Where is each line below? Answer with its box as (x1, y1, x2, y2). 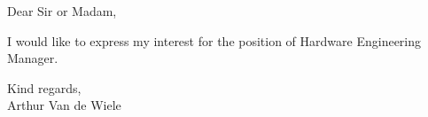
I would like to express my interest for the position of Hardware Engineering (7, 31, 422, 50)
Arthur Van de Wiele (7, 96, 121, 114)
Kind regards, (7, 78, 82, 97)
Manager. (7, 49, 58, 67)
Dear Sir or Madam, (7, 2, 117, 19)
